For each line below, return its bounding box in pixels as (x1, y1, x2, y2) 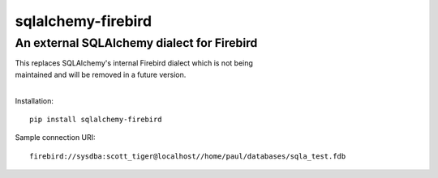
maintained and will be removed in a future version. (15, 70, 187, 79)
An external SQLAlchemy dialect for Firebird (15, 36, 258, 50)
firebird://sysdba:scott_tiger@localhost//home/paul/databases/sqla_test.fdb (29, 151, 346, 161)
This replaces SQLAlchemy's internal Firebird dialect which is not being (15, 58, 253, 68)
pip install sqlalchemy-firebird (29, 114, 162, 124)
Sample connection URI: (15, 133, 97, 142)
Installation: (15, 95, 54, 105)
